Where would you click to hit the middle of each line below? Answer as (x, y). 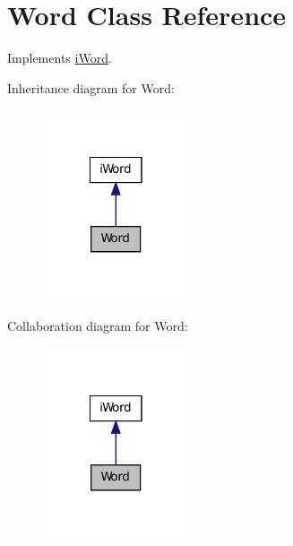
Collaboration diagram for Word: (98, 325)
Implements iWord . (60, 58)
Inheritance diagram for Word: (91, 87)
